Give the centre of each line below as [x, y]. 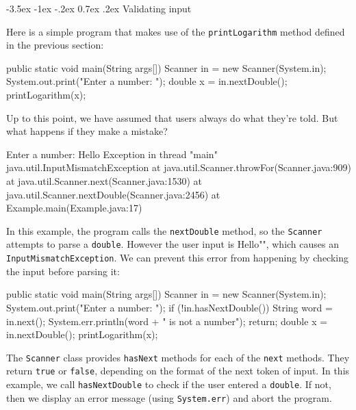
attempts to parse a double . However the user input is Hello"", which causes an [173, 244]
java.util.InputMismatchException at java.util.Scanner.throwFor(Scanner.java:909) [179, 167]
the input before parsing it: [63, 271]
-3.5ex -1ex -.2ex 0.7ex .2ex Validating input [99, 8]
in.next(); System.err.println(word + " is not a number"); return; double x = [167, 321]
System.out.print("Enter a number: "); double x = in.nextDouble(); [147, 81]
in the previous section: [55, 45]
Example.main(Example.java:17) [74, 208]
